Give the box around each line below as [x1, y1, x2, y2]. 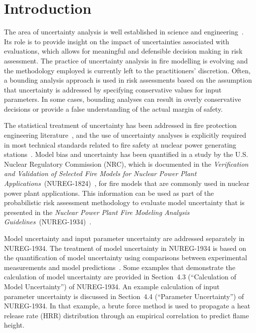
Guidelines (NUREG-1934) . [4, 216, 92, 227]
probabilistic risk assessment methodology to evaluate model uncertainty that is [4, 197, 245, 208]
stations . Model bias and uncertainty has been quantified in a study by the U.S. [4, 149, 248, 159]
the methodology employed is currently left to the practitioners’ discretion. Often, [4, 65, 251, 75]
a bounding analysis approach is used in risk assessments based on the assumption [4, 75, 252, 85]
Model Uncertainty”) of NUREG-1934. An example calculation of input [4, 281, 220, 291]
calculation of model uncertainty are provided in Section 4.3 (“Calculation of [4, 272, 236, 282]
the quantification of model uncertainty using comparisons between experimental [4, 252, 247, 263]
